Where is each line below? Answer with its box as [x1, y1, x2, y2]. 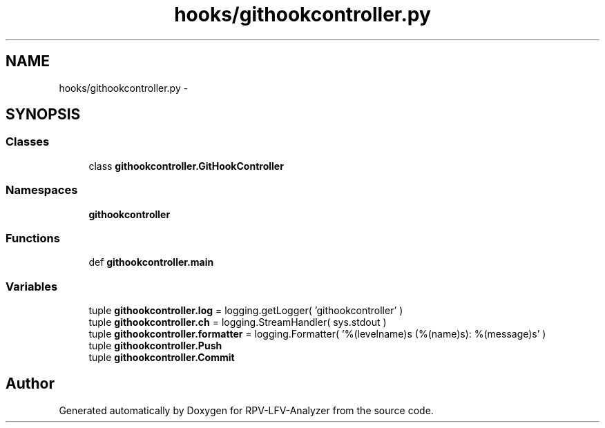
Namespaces [6, 183, 78, 197]
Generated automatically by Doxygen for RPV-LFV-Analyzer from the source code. [59, 404, 434, 416]
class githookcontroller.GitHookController [88, 159, 284, 172]
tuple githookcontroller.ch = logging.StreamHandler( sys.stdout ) [88, 316, 387, 329]
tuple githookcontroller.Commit [88, 351, 235, 364]
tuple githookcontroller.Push [88, 340, 222, 352]
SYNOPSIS [6, 106, 81, 124]
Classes [6, 135, 50, 149]
